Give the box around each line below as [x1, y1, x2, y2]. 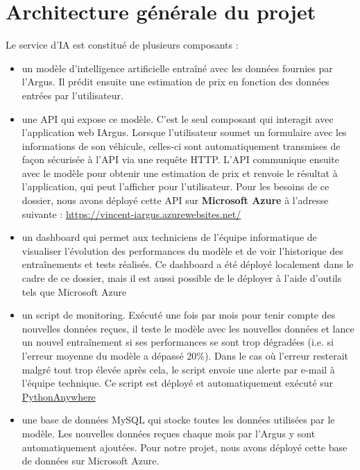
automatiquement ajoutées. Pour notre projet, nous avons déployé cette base [22, 439, 348, 454]
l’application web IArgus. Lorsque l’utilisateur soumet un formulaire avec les [22, 125, 347, 140]
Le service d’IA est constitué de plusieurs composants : [6, 37, 239, 52]
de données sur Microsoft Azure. [22, 453, 160, 468]
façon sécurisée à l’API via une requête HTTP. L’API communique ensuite [22, 152, 340, 167]
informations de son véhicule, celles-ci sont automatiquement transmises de [22, 138, 341, 153]
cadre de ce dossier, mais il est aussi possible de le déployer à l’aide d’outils [22, 271, 342, 285]
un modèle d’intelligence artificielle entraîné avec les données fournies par [22, 60, 333, 75]
